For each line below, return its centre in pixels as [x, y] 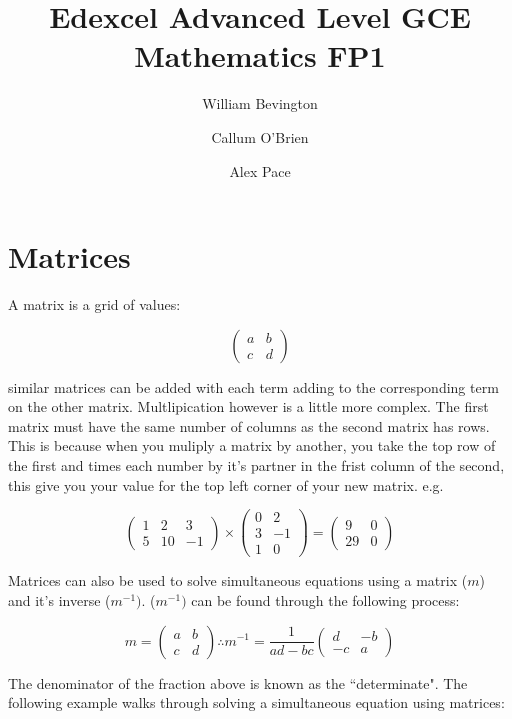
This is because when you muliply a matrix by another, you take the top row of [252, 445]
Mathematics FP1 [260, 55]
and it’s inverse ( [59, 599]
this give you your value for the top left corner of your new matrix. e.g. [226, 484]
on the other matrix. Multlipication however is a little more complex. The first [248, 406]
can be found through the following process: [325, 599]
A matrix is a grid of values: [94, 304]
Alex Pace [260, 170]
